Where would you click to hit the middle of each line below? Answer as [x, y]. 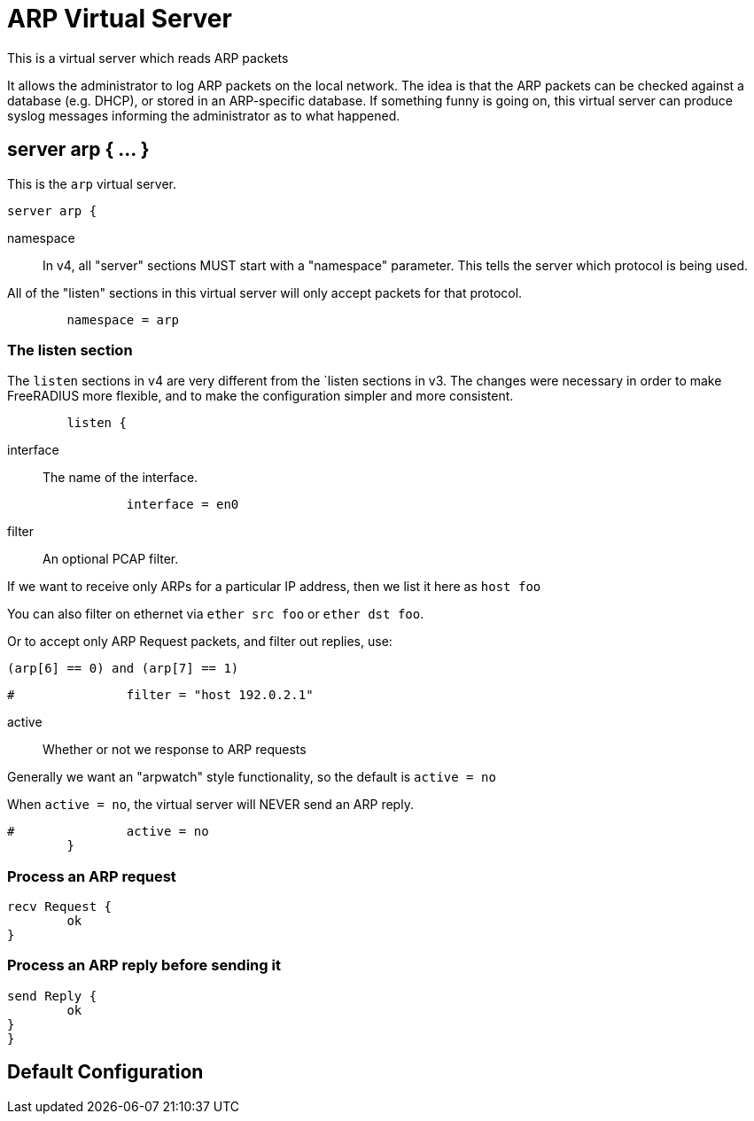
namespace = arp [123, 319]
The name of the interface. [120, 478]
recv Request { [60, 907]
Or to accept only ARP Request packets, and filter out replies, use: [200, 642]
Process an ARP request [92, 876]
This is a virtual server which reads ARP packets [148, 58]
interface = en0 [183, 505]
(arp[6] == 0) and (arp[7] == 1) [123, 669]
